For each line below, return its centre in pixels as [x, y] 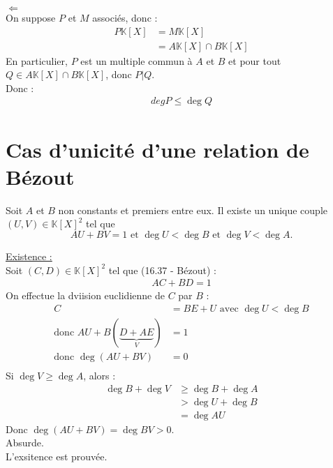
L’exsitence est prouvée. [57, 456]
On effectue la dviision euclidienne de [85, 295]
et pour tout [255, 60]
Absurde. [25, 443]
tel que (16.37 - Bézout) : [162, 270]
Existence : [29, 256]
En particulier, [37, 60]
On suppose [31, 17]
